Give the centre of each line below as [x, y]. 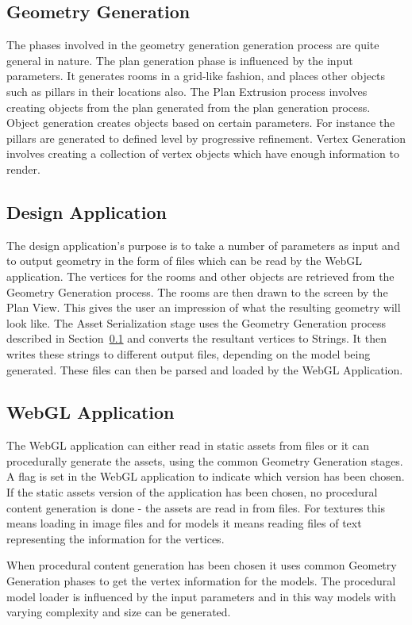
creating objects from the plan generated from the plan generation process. [189, 107]
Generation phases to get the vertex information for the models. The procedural [201, 581]
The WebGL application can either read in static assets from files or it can [188, 445]
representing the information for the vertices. [116, 538]
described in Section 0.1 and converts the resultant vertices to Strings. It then [196, 338]
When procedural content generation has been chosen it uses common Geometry [202, 565]
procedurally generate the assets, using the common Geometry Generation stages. [205, 460]
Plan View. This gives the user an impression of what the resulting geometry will [204, 307]
